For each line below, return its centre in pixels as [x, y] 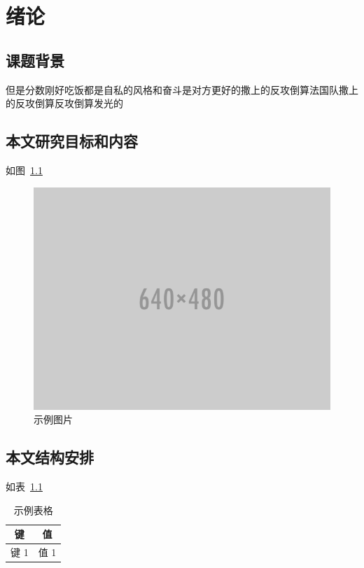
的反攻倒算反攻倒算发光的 [64, 103]
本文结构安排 [50, 457]
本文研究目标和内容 [72, 141]
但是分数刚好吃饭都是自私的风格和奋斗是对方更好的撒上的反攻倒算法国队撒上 [182, 89]
